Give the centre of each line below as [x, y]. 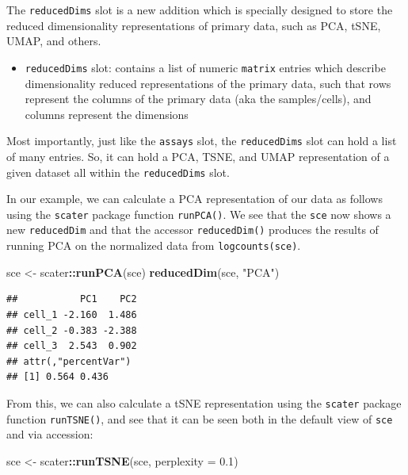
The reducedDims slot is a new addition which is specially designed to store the [200, 10]
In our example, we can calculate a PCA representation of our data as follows [194, 199]
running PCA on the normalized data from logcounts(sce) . [154, 245]
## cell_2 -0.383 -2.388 [72, 330]
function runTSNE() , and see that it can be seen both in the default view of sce [200, 418]
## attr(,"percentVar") [69, 361]
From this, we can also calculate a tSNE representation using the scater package [204, 402]
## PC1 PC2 [72, 299]
